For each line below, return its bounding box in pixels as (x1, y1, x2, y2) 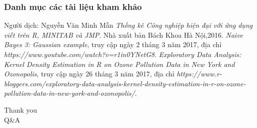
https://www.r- (176, 68, 222, 79)
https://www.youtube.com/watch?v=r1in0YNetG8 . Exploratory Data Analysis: (4, 49, 242, 59)
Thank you (4, 104, 37, 115)
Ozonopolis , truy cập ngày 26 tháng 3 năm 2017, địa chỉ (4, 68, 174, 79)
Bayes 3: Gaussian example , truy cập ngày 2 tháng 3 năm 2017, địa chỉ (4, 39, 222, 50)
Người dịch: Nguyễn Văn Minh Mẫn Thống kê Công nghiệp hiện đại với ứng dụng (4, 20, 253, 30)
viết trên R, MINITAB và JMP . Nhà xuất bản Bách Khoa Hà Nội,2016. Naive (4, 29, 243, 40)
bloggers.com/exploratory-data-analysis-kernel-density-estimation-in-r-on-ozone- (4, 78, 246, 88)
